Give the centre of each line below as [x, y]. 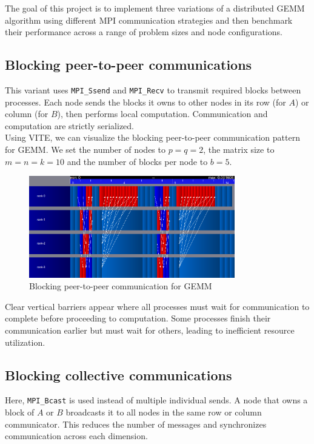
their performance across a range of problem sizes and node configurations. [144, 32]
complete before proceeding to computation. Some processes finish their [138, 318]
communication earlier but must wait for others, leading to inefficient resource [150, 330]
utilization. [25, 342]
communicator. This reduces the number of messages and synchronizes [136, 424]
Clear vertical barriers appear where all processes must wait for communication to [157, 306]
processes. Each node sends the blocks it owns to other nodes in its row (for [145, 102]
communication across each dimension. [76, 436]
